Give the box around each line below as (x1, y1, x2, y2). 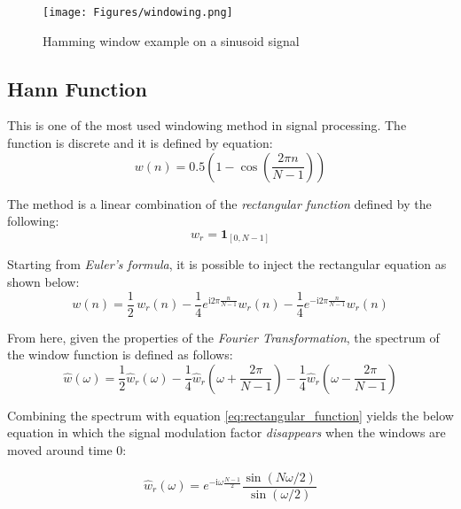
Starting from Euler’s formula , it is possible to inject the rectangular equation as (7, 255, 447, 274)
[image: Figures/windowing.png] (43, 6, 233, 19)
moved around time (7, 440, 113, 459)
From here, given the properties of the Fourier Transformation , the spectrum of (7, 328, 440, 346)
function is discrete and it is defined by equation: (7, 134, 273, 152)
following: (7, 212, 59, 230)
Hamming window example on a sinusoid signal (43, 31, 300, 50)
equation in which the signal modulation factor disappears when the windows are (7, 423, 446, 442)
